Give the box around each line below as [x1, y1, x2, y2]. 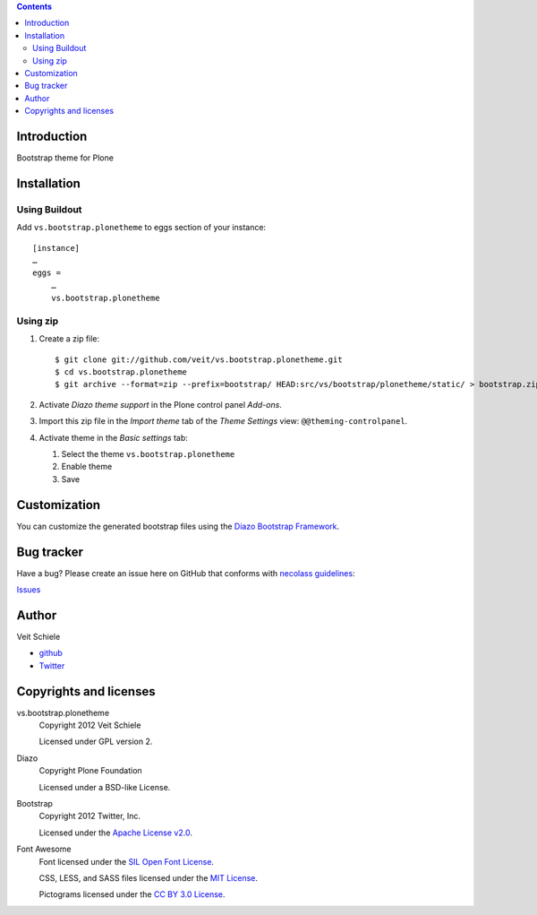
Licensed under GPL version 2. [38, 736, 153, 747]
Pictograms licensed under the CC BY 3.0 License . [38, 889, 226, 900]
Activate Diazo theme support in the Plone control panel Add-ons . [38, 399, 282, 410]
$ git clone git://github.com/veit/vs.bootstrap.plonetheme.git [55, 354, 344, 365]
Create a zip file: [38, 333, 100, 344]
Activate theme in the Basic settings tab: [38, 432, 188, 443]
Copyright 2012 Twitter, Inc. [38, 811, 141, 822]
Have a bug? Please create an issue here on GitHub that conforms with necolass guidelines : [16, 567, 355, 578]
